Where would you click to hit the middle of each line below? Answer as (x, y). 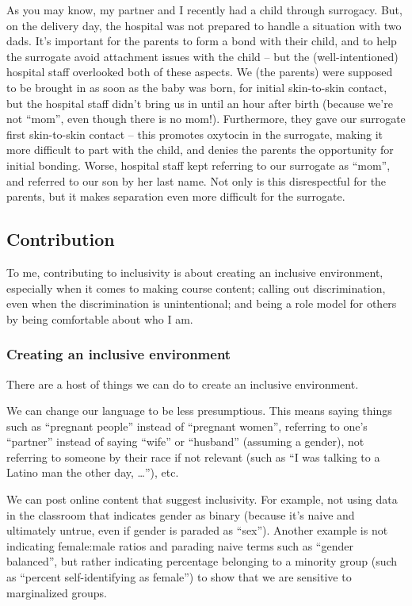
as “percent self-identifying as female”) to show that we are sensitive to (179, 577)
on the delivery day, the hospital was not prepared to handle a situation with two (204, 25)
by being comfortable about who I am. (100, 318)
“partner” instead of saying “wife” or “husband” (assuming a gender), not (185, 441)
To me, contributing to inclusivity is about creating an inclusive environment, (195, 272)
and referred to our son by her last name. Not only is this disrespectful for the (196, 180)
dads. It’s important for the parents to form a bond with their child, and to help (202, 41)
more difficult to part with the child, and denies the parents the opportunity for (200, 150)
